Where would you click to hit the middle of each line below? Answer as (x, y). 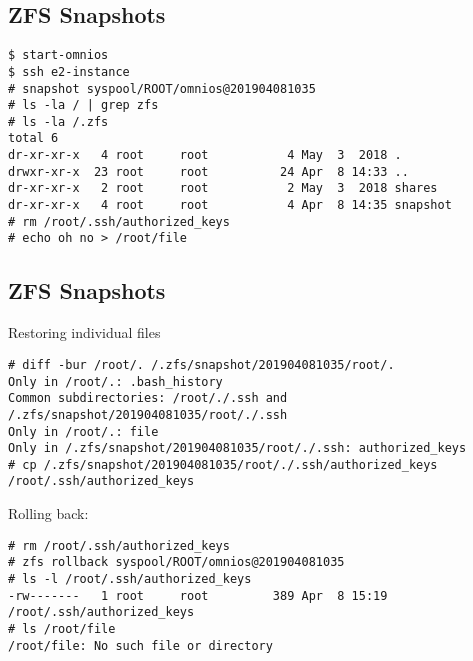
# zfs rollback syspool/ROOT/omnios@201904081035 (176, 562)
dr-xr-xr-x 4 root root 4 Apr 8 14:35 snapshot (230, 205)
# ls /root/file (62, 629)
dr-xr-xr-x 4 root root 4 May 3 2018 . (205, 155)
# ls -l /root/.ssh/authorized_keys (130, 579)
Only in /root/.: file (83, 431)
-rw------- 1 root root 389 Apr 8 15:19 (198, 595)
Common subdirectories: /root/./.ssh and (148, 398)
